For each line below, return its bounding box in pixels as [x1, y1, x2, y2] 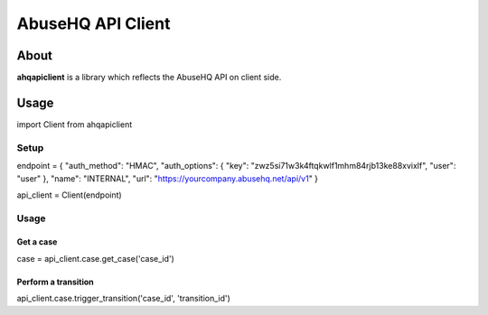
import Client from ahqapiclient [16, 118, 133, 130]
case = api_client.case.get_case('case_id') [16, 253, 175, 264]
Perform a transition [16, 276, 94, 287]
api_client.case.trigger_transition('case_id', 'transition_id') [16, 293, 230, 304]
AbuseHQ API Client [16, 14, 171, 33]
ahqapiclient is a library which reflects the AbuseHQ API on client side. [16, 72, 282, 83]
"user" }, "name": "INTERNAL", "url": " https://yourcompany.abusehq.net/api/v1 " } [16, 172, 319, 184]
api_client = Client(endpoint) [16, 190, 122, 200]
